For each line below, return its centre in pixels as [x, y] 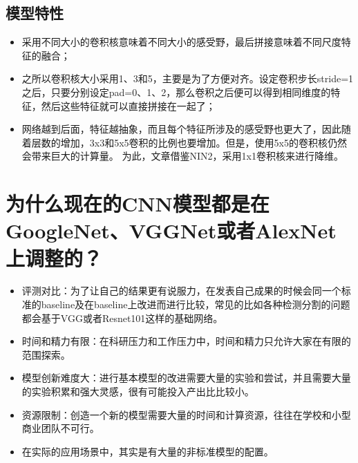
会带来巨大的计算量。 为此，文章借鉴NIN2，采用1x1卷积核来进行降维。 [182, 156]
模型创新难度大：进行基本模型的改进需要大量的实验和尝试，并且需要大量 [186, 378]
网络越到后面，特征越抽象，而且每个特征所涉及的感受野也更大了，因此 [181, 129]
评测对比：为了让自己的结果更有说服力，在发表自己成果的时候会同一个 [181, 291]
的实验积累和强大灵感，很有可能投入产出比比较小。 [138, 391]
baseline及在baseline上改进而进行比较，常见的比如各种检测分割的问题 [196, 304]
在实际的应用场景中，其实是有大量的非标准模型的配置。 [148, 451]
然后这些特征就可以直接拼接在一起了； [128, 105]
